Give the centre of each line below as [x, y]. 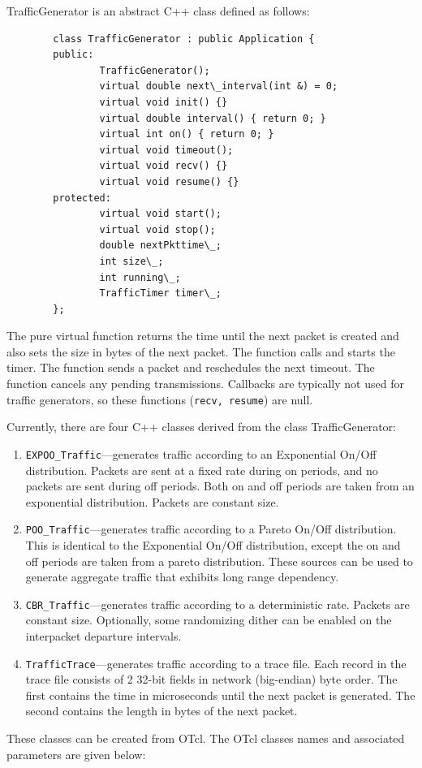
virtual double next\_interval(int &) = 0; [219, 86]
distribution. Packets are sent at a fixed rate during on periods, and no [202, 470]
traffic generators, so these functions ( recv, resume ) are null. [160, 399]
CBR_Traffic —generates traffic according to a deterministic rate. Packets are [217, 604]
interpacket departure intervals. [103, 636]
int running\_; [140, 277]
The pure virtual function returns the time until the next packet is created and [203, 336]
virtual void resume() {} [169, 181]
